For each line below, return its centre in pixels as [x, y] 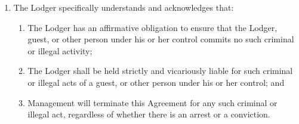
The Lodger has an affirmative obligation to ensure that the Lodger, [152, 27]
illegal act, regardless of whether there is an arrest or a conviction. [149, 114]
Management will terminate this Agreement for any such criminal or [152, 102]
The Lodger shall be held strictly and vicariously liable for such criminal [160, 71]
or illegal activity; [60, 50]
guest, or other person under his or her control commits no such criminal [161, 39]
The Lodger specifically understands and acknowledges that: [124, 7]
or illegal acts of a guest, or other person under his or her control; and [156, 82]
